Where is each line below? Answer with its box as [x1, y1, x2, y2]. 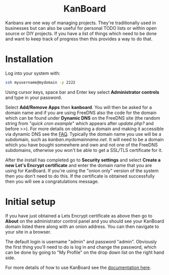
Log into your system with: [5, 70, 61, 76]
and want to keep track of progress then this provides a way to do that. [5, 36, 153, 42]
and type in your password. [5, 94, 62, 100]
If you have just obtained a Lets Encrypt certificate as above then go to [5, 212, 153, 218]
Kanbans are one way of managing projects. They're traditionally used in [5, 20, 156, 26]
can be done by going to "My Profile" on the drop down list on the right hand [5, 249, 164, 255]
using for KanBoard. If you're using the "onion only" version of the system [5, 168, 159, 174]
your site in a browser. [5, 229, 51, 235]
